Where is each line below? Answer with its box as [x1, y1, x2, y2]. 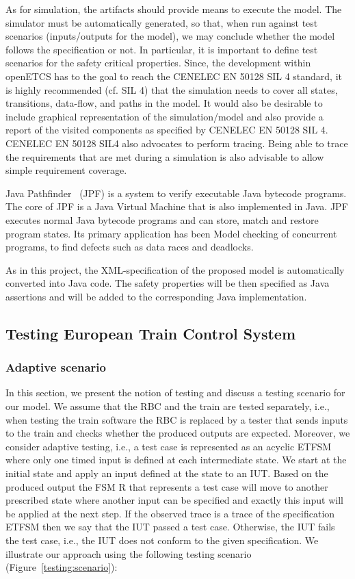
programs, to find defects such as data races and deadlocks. [5, 240, 254, 254]
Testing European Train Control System [5, 322, 296, 344]
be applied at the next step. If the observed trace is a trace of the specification [5, 506, 335, 520]
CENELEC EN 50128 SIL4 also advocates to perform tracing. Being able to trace [5, 136, 348, 150]
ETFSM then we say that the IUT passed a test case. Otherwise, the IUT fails [5, 519, 335, 534]
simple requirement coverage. [5, 163, 127, 177]
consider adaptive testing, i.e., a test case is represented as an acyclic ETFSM [5, 439, 332, 453]
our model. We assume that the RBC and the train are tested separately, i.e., [5, 399, 330, 413]
